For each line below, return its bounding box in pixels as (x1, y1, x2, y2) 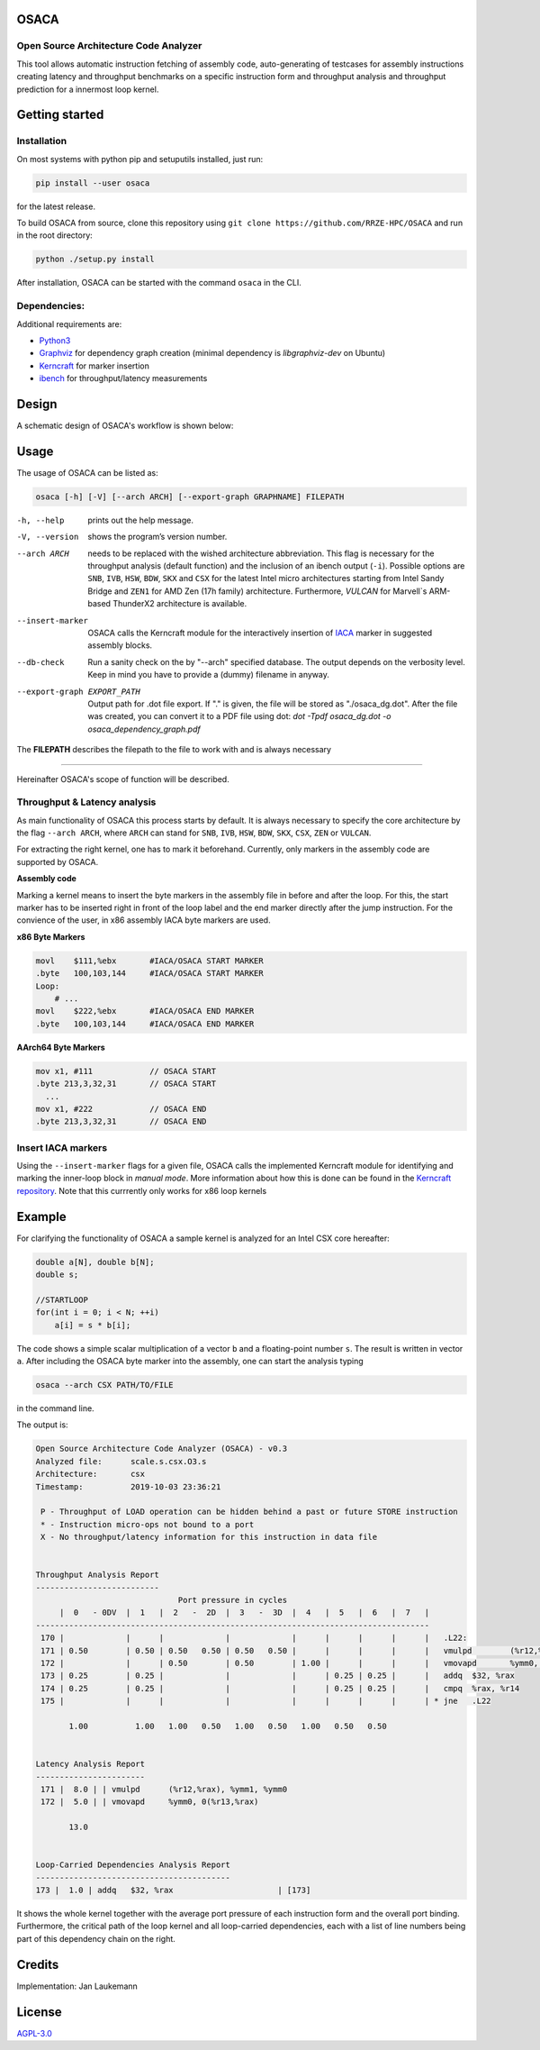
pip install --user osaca (35, 178, 150, 188)
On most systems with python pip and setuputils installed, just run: (16, 153, 264, 164)
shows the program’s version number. (87, 532, 228, 542)
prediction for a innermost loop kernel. (16, 84, 159, 95)
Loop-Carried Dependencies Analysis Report (35, 1860, 231, 1870)
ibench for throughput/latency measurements (39, 373, 208, 384)
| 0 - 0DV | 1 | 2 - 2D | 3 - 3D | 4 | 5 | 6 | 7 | (58, 1608, 430, 1617)
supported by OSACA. (16, 856, 99, 867)
